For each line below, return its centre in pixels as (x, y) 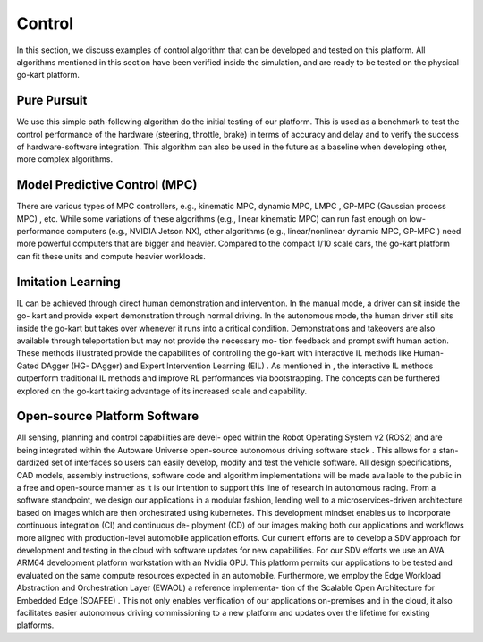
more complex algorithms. (65, 159)
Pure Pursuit (52, 101)
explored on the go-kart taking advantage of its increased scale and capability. (162, 391)
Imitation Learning (68, 282)
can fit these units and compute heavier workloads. (111, 256)
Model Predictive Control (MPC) (107, 185)
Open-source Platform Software (108, 416)
